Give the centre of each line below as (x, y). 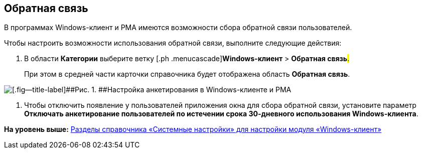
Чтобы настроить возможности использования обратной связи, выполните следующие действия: (173, 43)
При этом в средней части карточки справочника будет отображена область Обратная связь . (187, 74)
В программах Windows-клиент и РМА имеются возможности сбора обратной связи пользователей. (178, 28)
